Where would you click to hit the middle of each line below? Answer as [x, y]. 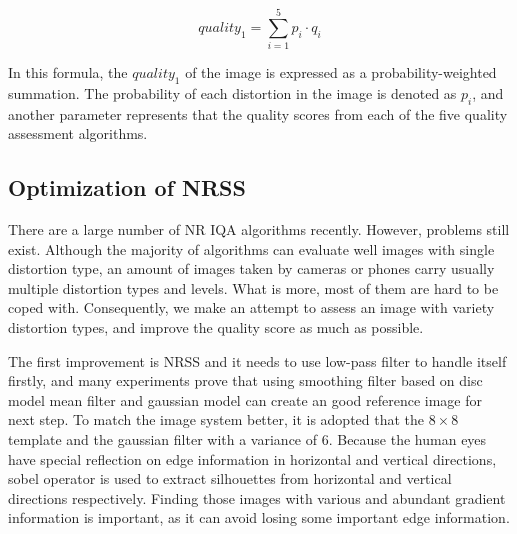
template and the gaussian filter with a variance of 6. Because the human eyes [247, 439]
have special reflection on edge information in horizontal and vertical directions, [252, 458]
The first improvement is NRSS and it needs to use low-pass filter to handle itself [257, 360]
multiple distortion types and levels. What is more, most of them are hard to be [253, 287]
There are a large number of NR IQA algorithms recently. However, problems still [259, 229]
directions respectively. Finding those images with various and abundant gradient [257, 497]
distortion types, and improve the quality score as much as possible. [216, 327]
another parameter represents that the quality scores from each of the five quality [258, 113]
